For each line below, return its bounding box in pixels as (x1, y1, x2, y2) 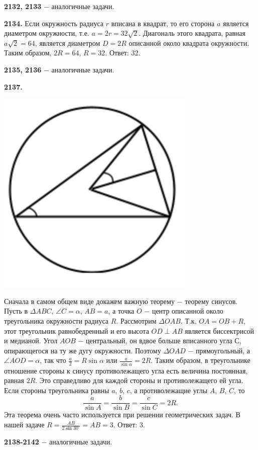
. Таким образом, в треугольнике (151, 355, 250, 365)
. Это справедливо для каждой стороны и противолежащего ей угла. (35, 375, 243, 386)
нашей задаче (4, 419, 45, 430)
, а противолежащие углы (130, 385, 208, 395)
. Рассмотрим (116, 315, 157, 326)
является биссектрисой (185, 325, 254, 336)
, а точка (108, 306, 135, 316)
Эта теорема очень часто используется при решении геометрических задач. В (4, 409, 240, 420)
